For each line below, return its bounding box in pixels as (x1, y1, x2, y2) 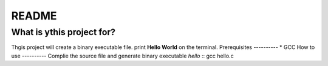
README (11, 9, 57, 22)
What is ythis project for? (11, 27, 115, 38)
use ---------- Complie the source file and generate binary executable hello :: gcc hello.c (11, 52, 234, 59)
